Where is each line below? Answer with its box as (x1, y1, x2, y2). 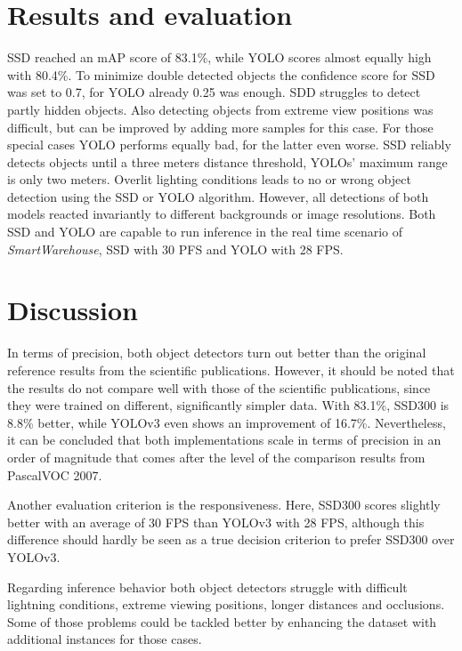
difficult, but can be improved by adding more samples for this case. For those (7, 117, 434, 136)
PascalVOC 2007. (7, 465, 102, 484)
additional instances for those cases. (7, 630, 202, 648)
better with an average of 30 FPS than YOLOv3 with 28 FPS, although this (7, 512, 425, 531)
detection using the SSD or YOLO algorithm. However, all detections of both (7, 187, 429, 205)
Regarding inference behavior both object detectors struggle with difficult (7, 577, 408, 596)
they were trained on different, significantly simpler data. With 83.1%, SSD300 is (7, 396, 450, 414)
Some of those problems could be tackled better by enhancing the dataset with (7, 612, 437, 631)
